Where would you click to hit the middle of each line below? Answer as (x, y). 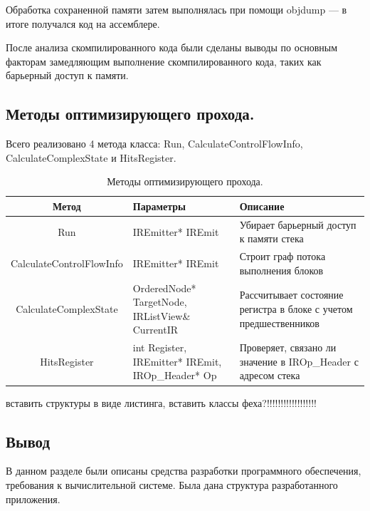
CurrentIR (155, 330)
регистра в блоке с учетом (296, 309)
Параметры (159, 206)
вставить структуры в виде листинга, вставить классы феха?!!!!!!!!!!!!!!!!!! (161, 402)
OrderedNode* (164, 288)
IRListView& (162, 315)
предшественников (279, 322)
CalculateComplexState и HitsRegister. (91, 157)
